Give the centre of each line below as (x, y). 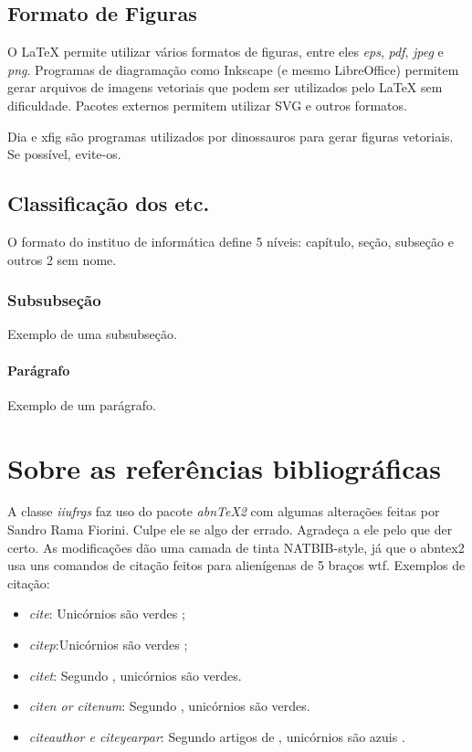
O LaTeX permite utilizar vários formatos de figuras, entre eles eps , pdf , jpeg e (226, 52)
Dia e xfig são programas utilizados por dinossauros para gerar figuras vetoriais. (231, 136)
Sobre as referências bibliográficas (224, 467)
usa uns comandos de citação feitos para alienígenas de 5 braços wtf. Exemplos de (236, 565)
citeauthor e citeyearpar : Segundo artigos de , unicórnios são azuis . (217, 736)
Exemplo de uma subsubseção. (92, 334)
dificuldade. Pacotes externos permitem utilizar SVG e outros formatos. (207, 105)
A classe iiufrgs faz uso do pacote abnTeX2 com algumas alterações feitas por (224, 511)
